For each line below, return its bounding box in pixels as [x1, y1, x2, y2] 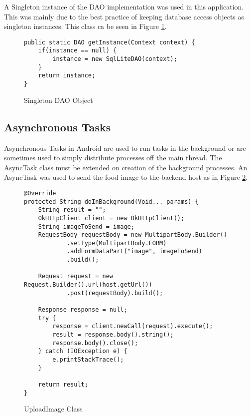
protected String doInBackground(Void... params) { [24, 198, 199, 205]
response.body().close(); [52, 339, 138, 347]
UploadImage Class [24, 404, 83, 414]
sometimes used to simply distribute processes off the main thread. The [4, 152, 222, 163]
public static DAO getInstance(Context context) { [24, 38, 195, 46]
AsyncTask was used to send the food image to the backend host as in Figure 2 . [4, 172, 248, 182]
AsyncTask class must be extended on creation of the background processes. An [4, 162, 248, 172]
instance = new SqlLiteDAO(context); [52, 55, 177, 63]
